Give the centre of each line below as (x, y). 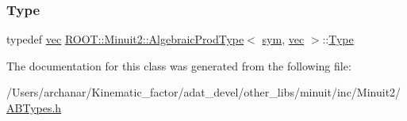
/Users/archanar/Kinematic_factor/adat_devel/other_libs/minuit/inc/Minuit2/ (204, 92)
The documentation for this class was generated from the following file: (179, 65)
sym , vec (283, 39)
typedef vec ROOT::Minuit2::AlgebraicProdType (125, 39)
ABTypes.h (34, 108)
